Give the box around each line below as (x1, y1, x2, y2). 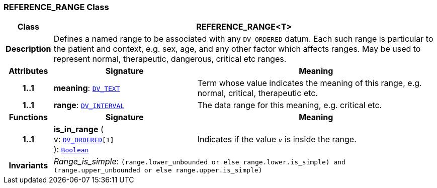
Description (6, 44, 51, 54)
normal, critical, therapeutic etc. (197, 88, 318, 99)
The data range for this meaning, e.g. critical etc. (197, 100, 382, 111)
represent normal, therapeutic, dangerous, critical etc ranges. (53, 54, 287, 64)
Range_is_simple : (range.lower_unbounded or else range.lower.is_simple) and (53, 156, 345, 167)
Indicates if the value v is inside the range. (197, 134, 357, 145)
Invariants (9, 160, 48, 170)
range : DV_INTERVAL (53, 100, 125, 111)
